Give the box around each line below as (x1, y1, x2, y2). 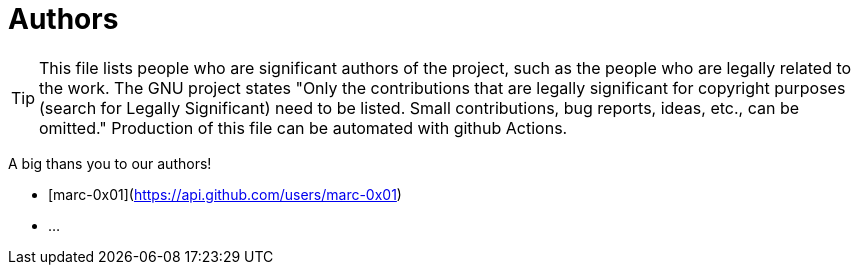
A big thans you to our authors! (8, 154, 212, 172)
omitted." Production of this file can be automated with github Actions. (39, 117, 568, 138)
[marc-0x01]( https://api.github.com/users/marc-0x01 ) (48, 185, 402, 203)
